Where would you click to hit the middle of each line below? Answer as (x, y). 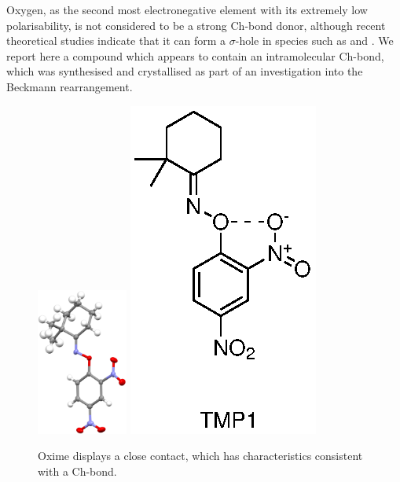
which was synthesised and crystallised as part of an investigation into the (185, 71)
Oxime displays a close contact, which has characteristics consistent (200, 456)
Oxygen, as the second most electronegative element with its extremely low (187, 9)
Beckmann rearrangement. (70, 86)
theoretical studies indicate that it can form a (116, 40)
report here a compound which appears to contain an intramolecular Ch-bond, (195, 55)
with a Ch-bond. (77, 471)
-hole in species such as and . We (314, 40)
